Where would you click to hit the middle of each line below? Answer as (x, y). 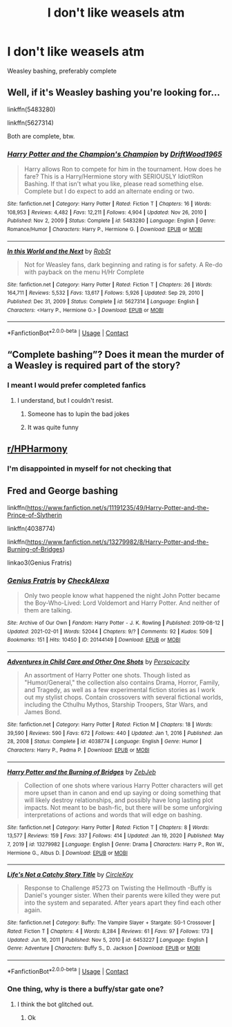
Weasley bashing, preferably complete (62, 71)
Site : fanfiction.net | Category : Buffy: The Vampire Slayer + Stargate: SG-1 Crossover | (111, 923)
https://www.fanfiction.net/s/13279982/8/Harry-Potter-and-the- (118, 542)
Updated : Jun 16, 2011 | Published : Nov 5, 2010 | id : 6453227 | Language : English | (108, 940)
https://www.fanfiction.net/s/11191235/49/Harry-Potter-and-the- (118, 507)
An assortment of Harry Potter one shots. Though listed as (107, 675)
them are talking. (48, 610)
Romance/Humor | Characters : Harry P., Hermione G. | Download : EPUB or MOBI (105, 230)
